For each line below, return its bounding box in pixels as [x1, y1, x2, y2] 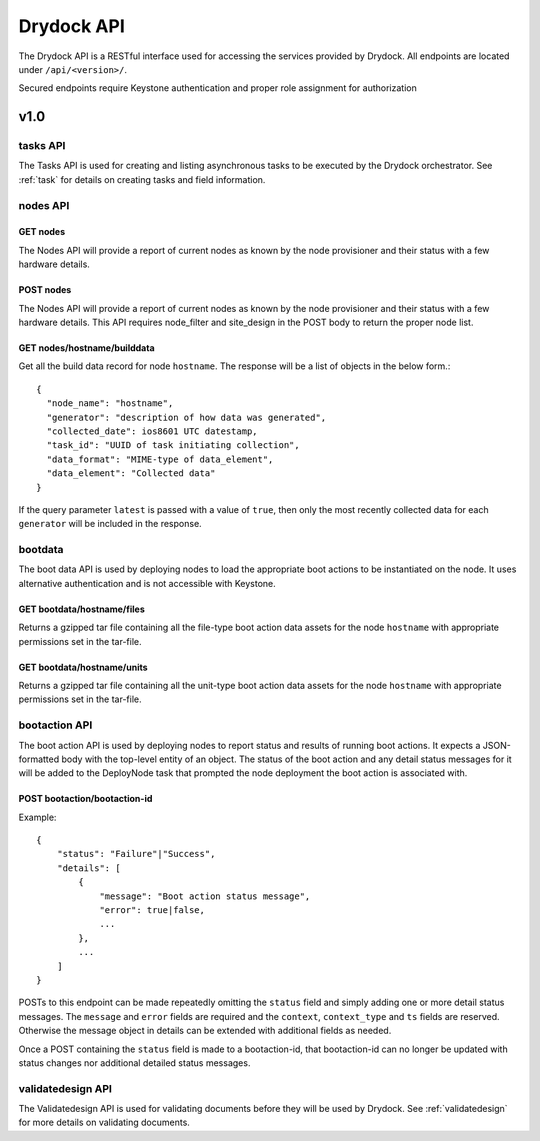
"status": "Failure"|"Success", [56, 848, 216, 860]
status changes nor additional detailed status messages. [18, 1056, 251, 1069]
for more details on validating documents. [18, 1116, 190, 1129]
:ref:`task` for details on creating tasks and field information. [18, 173, 266, 185]
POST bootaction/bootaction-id [18, 793, 153, 805]
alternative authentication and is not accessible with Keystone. [18, 577, 277, 589]
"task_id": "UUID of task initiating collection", [46, 440, 300, 451]
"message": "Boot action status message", [99, 890, 311, 902]
